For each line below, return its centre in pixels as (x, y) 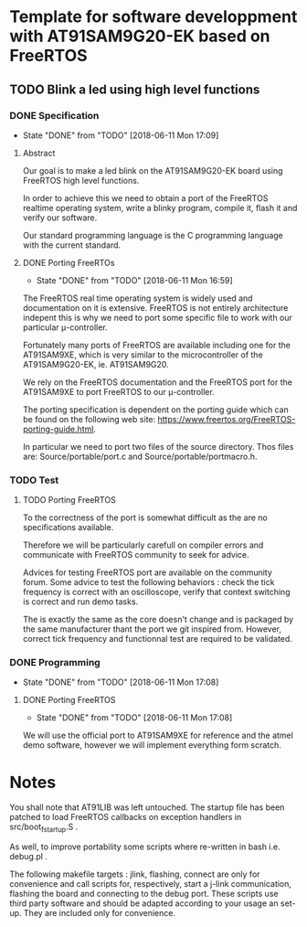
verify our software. (60, 218)
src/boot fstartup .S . (44, 828)
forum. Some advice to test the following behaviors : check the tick (148, 582)
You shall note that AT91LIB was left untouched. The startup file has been (147, 807)
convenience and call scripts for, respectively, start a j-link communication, (151, 884)
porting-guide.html (58, 429)
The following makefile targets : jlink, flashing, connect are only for (135, 874)
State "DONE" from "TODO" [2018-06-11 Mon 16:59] (134, 280)
